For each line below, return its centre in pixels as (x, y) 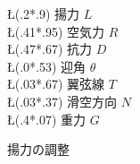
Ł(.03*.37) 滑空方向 (62, 101)
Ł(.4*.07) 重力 (47, 119)
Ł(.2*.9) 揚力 (44, 13)
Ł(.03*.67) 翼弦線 (56, 84)
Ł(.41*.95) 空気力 (56, 31)
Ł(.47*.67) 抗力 (50, 49)
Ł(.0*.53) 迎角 (47, 66)
